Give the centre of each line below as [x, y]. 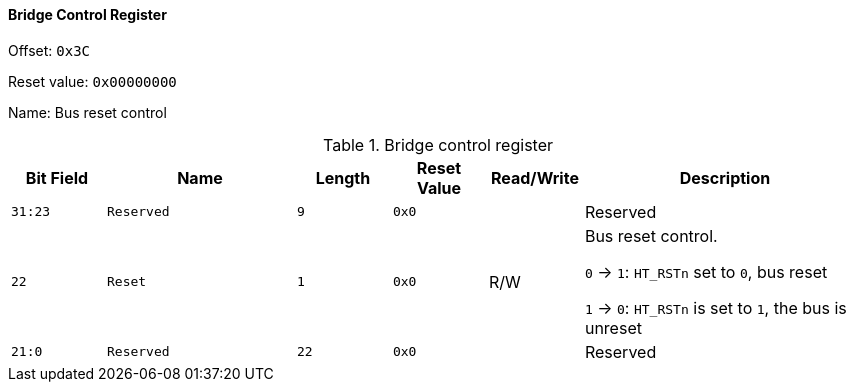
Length [343, 177]
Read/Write [534, 177]
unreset [613, 327]
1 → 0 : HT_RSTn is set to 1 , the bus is [715, 307]
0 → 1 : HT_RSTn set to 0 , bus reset [706, 271]
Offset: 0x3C [49, 50]
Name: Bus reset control [87, 112]
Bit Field [57, 177]
